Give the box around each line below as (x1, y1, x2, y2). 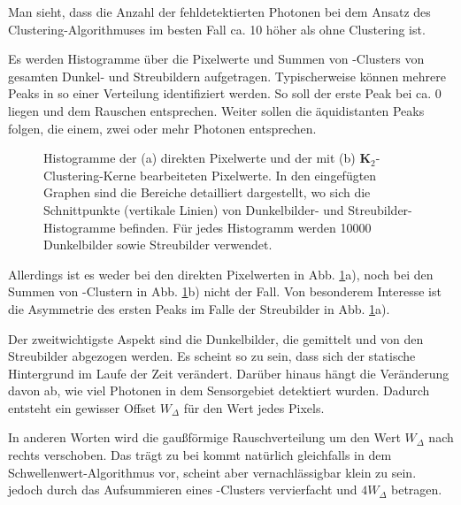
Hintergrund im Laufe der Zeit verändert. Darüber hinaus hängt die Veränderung (8, 363, 449, 382)
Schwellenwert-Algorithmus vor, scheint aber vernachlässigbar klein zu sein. (8, 463, 417, 481)
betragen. (391, 480, 442, 499)
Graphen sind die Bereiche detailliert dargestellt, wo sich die (43, 183, 371, 202)
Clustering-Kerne (43, 165, 136, 184)
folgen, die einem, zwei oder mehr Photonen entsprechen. (8, 119, 317, 137)
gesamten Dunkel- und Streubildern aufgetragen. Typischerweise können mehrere (8, 66, 446, 85)
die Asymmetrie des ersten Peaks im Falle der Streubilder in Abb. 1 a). (8, 299, 390, 318)
